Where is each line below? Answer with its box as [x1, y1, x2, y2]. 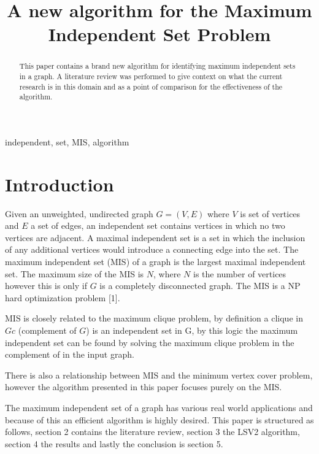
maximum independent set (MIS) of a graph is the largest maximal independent [5, 255, 306, 268]
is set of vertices [240, 207, 301, 220]
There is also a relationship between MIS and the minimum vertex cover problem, [5, 368, 313, 381]
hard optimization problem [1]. [5, 291, 120, 304]
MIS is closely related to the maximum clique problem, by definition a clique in [5, 312, 303, 325]
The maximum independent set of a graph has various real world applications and [5, 401, 313, 414]
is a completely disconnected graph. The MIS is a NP [99, 279, 301, 292]
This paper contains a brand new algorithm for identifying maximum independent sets [19, 61, 296, 71]
